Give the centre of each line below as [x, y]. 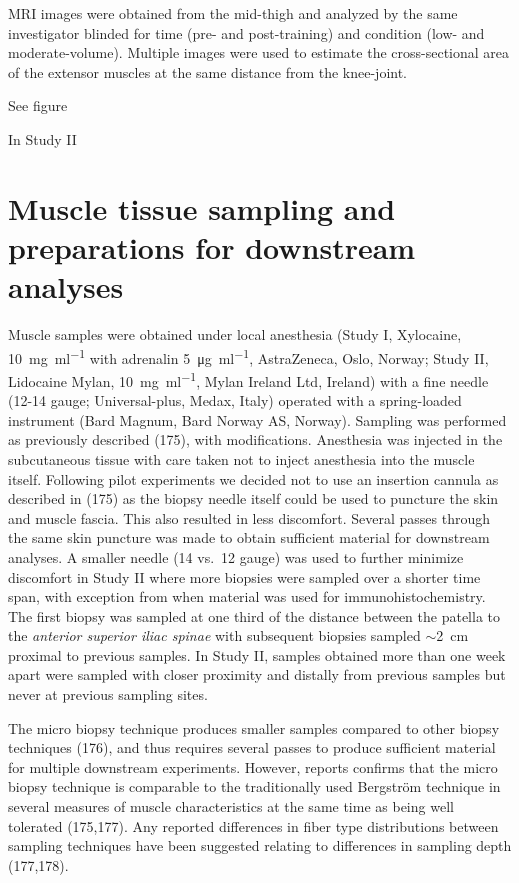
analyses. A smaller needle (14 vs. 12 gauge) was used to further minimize [236, 556]
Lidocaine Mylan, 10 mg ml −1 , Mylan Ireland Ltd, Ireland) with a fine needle [248, 379]
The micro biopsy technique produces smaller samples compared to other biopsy [254, 727]
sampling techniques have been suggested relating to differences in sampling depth [260, 845]
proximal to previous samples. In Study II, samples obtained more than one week [257, 654]
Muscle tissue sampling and [202, 207]
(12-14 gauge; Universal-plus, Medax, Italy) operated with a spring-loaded [235, 400]
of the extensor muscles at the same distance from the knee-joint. [208, 71]
